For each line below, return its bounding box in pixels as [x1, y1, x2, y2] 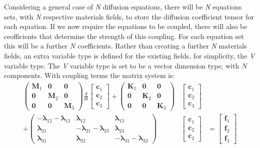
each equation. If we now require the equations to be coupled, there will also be [4, 21, 247, 31]
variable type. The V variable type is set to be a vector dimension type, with [4, 60, 239, 70]
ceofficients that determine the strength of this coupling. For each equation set [4, 30, 244, 41]
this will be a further [4, 40, 67, 51]
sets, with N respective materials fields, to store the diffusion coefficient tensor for [4, 11, 254, 21]
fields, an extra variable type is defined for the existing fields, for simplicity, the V [4, 50, 255, 60]
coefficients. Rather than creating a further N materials [77, 40, 247, 51]
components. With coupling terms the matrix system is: [4, 70, 175, 80]
